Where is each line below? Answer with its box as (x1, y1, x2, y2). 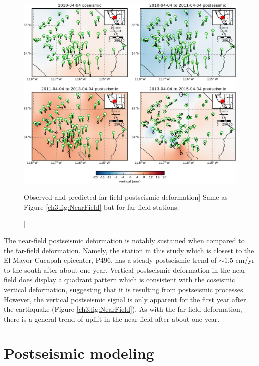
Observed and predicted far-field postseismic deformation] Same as (24, 192, 228, 202)
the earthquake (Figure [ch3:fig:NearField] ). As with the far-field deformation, (4, 304, 242, 314)
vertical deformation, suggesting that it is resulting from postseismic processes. (4, 284, 245, 294)
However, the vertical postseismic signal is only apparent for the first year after (4, 294, 246, 304)
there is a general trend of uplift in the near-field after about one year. (4, 313, 220, 324)
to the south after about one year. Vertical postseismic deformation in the (4, 264, 230, 275)
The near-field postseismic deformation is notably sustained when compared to (4, 235, 245, 245)
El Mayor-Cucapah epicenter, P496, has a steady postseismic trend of (4, 255, 217, 265)
